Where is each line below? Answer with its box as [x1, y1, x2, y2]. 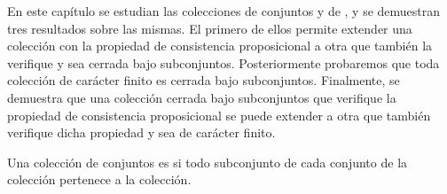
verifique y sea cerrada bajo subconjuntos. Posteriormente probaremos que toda [7, 53, 440, 72]
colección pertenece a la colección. [7, 170, 192, 189]
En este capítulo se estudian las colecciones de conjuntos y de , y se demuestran [7, 2, 441, 19]
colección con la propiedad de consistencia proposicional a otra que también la [7, 36, 433, 55]
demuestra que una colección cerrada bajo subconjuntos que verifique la [7, 88, 396, 106]
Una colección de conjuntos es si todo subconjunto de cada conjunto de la [7, 152, 408, 171]
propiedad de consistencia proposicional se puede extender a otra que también [7, 105, 431, 124]
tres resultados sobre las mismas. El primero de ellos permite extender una [7, 19, 412, 37]
